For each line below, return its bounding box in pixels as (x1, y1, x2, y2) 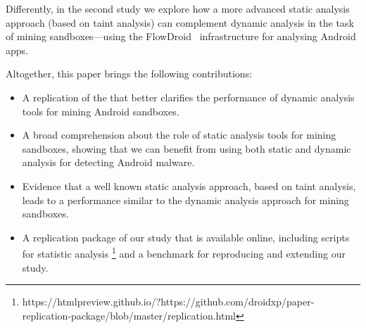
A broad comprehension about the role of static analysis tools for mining (22, 127, 336, 142)
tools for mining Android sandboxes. (22, 103, 179, 118)
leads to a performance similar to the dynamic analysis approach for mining (22, 192, 349, 207)
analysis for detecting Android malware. (22, 155, 195, 170)
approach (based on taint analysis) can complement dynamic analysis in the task (6, 15, 354, 30)
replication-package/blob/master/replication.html (22, 308, 236, 322)
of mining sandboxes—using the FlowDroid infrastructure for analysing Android (6, 29, 356, 44)
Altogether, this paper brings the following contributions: (6, 66, 253, 81)
